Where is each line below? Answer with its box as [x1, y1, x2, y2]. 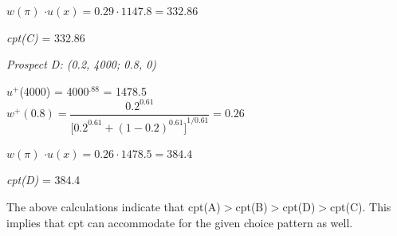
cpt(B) [235, 198, 268, 214]
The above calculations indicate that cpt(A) [6, 198, 221, 214]
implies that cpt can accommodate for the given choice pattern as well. [6, 214, 353, 230]
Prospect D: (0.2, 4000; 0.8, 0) [6, 56, 157, 73]
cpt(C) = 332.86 [6, 29, 85, 45]
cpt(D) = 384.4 [6, 171, 81, 188]
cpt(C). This [330, 198, 391, 214]
